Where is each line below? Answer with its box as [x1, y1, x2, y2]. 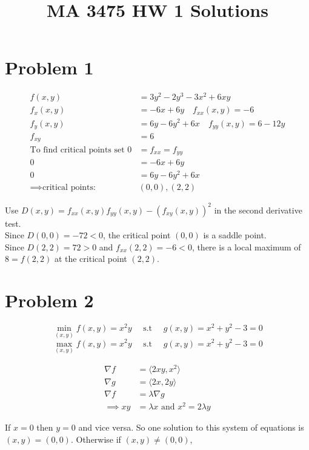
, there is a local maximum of [191, 240, 301, 253]
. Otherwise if [70, 432, 121, 445]
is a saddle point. [203, 229, 267, 241]
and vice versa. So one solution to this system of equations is [78, 421, 304, 434]
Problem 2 [5, 288, 94, 313]
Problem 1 [5, 55, 94, 80]
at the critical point [54, 252, 127, 265]
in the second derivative [214, 203, 302, 216]
